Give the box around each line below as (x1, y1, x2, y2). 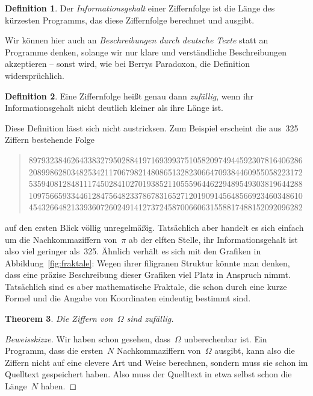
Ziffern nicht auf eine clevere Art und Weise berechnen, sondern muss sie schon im (5, 356, 308, 368)
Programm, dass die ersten (5, 344, 104, 357)
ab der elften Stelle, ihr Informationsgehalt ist (128, 233, 298, 245)
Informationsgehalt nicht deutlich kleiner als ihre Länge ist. (5, 101, 224, 114)
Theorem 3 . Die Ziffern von (5, 312, 113, 325)
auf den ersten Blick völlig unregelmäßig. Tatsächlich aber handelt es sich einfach (5, 221, 304, 233)
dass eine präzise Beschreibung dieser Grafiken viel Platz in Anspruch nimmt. (5, 268, 291, 281)
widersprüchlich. (5, 69, 64, 81)
